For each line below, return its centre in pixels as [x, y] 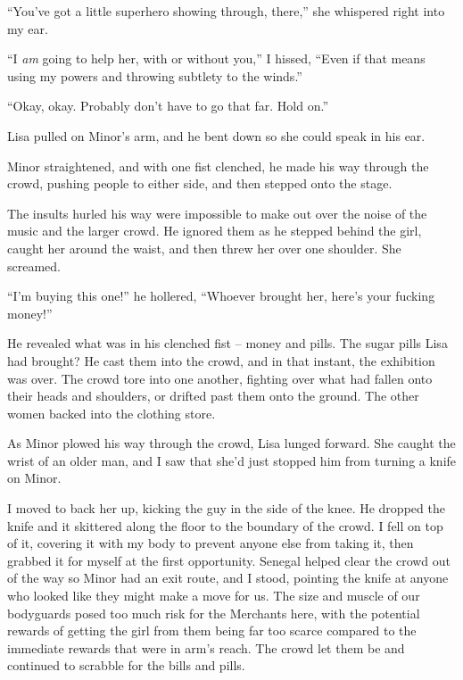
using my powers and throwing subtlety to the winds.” [155, 75]
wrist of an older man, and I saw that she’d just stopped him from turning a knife [232, 460]
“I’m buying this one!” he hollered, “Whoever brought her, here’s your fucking [221, 296]
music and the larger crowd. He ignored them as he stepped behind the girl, [215, 231]
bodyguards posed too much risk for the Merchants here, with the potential [214, 613]
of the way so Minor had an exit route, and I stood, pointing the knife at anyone [228, 578]
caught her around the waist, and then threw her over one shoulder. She [204, 248]
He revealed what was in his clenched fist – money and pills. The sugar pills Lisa [227, 343]
